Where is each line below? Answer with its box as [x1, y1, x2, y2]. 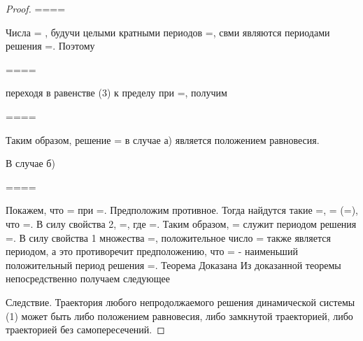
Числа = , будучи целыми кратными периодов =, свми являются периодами [6, 24, 330, 39]
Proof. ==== [6, 1, 66, 15]
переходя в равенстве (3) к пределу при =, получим [6, 85, 227, 100]
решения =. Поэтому [6, 38, 95, 53]
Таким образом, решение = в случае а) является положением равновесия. [6, 132, 320, 147]
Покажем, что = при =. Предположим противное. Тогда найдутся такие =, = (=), [6, 203, 358, 217]
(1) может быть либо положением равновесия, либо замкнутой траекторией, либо [6, 308, 353, 323]
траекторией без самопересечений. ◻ [6, 322, 165, 337]
